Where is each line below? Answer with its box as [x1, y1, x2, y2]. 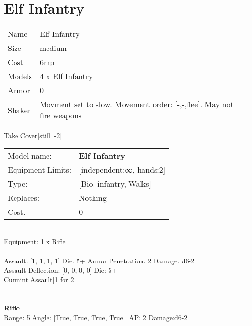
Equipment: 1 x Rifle [4, 236, 66, 246]
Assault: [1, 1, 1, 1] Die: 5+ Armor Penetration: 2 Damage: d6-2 [4, 255, 195, 265]
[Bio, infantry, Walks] [79, 178, 152, 189]
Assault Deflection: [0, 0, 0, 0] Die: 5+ [4, 265, 117, 275]
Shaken [8, 104, 32, 115]
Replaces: [8, 192, 40, 203]
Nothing [79, 192, 107, 203]
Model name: [8, 149, 52, 161]
